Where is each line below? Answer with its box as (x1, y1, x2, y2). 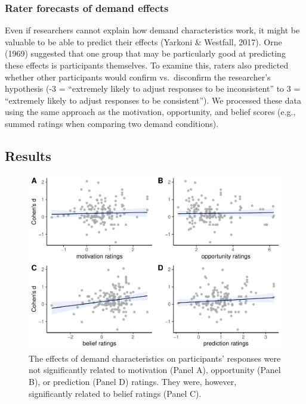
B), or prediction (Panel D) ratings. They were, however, (29, 375, 237, 388)
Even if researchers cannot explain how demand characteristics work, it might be (5, 24, 300, 36)
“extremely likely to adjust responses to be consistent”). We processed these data (5, 94, 301, 106)
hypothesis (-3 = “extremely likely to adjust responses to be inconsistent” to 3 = (5, 82, 301, 95)
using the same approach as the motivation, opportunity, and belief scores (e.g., (5, 105, 296, 118)
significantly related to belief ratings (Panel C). (29, 387, 202, 399)
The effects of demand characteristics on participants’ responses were (29, 352, 281, 364)
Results (5, 146, 51, 164)
